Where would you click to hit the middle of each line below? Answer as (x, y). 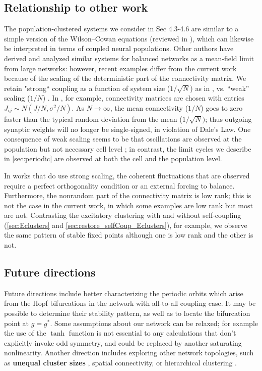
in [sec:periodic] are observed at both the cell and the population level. (113, 158)
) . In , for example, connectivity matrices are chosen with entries (143, 98)
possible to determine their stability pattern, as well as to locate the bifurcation (127, 313)
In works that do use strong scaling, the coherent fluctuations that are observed (127, 175)
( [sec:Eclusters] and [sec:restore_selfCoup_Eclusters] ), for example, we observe (126, 225)
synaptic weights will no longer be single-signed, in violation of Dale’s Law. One (127, 129)
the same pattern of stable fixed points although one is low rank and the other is (129, 235)
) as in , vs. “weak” (220, 88)
